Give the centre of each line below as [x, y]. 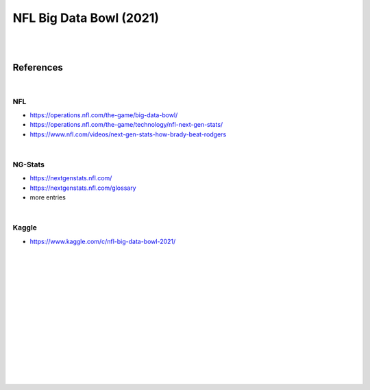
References [38, 68]
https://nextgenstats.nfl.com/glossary [83, 188]
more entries [48, 197]
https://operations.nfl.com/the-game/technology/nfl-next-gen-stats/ [126, 125]
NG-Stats [28, 164]
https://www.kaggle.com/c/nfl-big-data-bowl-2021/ [103, 241]
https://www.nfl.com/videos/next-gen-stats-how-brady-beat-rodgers [128, 134]
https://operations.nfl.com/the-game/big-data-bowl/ [104, 115]
